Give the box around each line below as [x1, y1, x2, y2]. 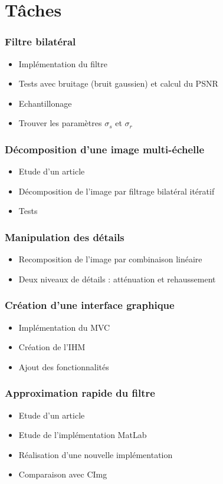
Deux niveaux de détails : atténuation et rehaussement [18, 272, 216, 285]
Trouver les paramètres [18, 117, 102, 129]
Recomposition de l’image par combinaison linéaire [18, 253, 202, 265]
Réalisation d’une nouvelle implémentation [18, 448, 173, 460]
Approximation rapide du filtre [5, 386, 155, 400]
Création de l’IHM [18, 341, 86, 353]
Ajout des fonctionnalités [18, 360, 109, 373]
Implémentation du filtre [18, 57, 107, 70]
